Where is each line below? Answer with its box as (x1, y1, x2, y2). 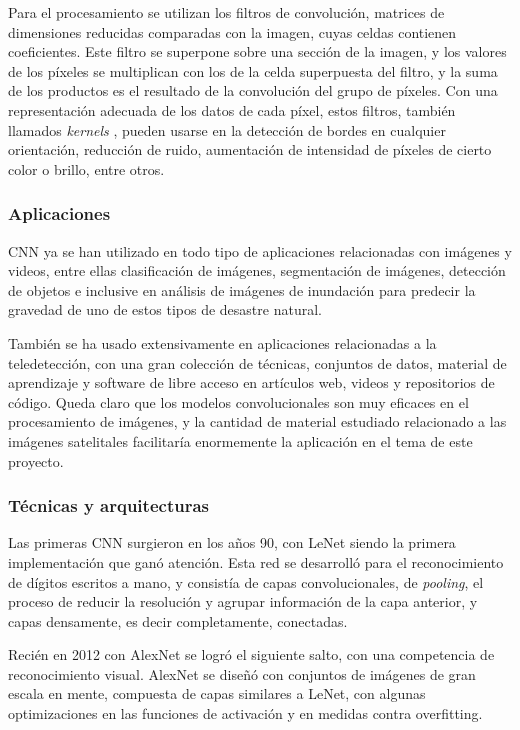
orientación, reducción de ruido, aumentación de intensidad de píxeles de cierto (8, 139, 492, 160)
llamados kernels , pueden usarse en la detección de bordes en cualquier (8, 119, 446, 140)
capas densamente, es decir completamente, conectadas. (8, 610, 348, 631)
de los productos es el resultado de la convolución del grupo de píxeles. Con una (8, 80, 498, 101)
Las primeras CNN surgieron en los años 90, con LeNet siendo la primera (8, 532, 456, 553)
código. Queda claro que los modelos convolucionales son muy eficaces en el (8, 391, 469, 412)
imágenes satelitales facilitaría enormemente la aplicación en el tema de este (8, 430, 473, 451)
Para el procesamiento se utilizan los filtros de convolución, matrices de (8, 2, 445, 22)
